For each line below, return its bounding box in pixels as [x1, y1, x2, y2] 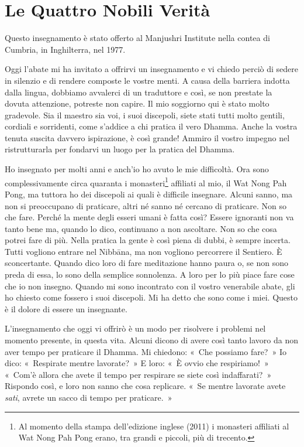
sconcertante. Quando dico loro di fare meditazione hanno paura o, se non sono [5, 257, 288, 269]
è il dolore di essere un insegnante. [5, 302, 127, 315]
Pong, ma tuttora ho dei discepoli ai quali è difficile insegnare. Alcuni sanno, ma [5, 187, 293, 200]
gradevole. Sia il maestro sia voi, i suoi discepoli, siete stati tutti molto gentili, [5, 108, 285, 121]
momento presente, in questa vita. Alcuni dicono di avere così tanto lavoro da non [5, 334, 298, 346]
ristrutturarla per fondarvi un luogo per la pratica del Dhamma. [5, 143, 235, 155]
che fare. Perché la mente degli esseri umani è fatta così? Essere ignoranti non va [5, 211, 294, 223]
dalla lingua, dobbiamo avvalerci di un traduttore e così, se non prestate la [5, 86, 272, 98]
